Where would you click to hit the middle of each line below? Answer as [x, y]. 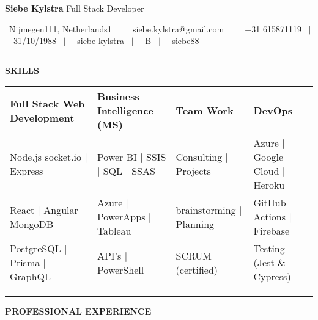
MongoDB [32, 224]
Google [268, 157]
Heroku [269, 185]
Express [27, 171]
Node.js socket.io [46, 157]
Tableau [114, 231]
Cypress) [272, 277]
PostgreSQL [35, 249]
